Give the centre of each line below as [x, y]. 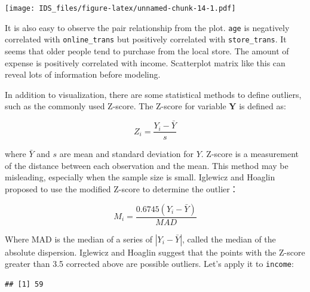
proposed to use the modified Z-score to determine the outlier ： [122, 189]
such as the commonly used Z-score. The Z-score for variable [116, 106]
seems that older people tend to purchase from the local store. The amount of [147, 50]
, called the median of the [229, 239]
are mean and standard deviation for [126, 154]
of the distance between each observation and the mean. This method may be [147, 165]
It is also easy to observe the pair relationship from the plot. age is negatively [147, 27]
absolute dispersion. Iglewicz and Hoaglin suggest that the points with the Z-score [155, 252]
